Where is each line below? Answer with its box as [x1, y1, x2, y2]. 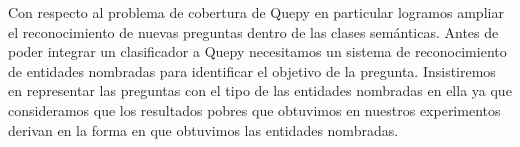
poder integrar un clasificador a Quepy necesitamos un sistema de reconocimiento [8, 41, 507, 62]
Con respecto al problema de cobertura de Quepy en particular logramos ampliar [8, 2, 504, 22]
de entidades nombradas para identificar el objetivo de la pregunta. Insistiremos [8, 60, 496, 81]
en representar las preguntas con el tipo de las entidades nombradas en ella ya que [8, 80, 512, 101]
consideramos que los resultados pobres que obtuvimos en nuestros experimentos [8, 99, 501, 120]
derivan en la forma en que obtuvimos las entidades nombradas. [8, 119, 399, 140]
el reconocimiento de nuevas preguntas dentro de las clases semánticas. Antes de [8, 21, 499, 42]
